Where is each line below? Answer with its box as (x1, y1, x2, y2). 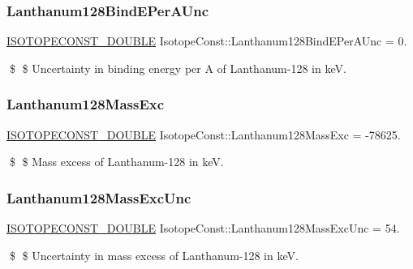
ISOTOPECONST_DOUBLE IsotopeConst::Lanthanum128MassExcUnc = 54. (6, 220, 400, 237)
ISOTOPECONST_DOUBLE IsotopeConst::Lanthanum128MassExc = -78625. (6, 126, 401, 143)
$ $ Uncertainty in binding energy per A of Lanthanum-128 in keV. (9, 59, 346, 76)
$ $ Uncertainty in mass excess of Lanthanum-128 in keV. (9, 246, 299, 263)
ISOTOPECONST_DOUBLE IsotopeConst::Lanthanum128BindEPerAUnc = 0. (6, 32, 407, 49)
